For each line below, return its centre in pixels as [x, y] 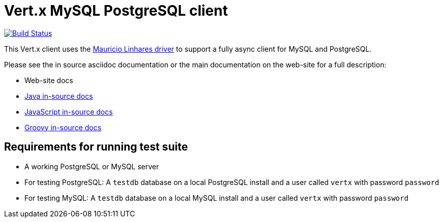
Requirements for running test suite [96, 147]
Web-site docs [49, 80]
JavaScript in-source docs [69, 112]
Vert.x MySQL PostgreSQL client [116, 11]
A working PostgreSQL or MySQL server [92, 166]
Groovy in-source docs [63, 127]
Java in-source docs [59, 96]
